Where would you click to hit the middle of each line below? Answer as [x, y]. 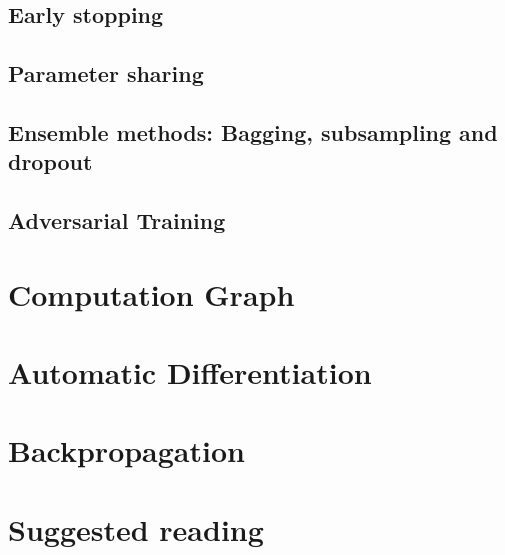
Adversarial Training [117, 220]
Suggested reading [136, 528]
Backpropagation [126, 450]
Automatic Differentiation [190, 372]
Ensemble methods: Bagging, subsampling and [253, 131]
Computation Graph [151, 293]
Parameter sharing [106, 73]
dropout [50, 161]
